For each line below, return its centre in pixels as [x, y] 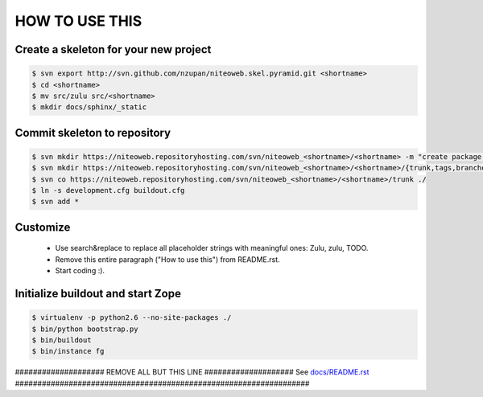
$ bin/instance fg [68, 351]
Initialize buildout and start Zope [98, 294]
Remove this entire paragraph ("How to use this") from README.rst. [168, 259]
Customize [43, 227]
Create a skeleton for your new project [113, 49]
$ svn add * [56, 202]
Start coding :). [80, 271]
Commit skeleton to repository [93, 133]
